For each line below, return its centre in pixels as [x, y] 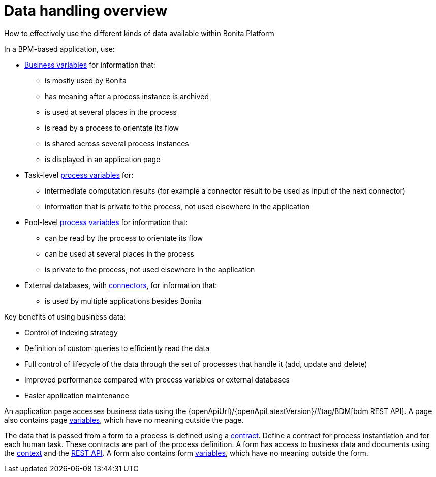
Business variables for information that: [90, 65]
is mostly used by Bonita [86, 80]
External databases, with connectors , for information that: [121, 285]
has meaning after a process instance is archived [127, 96]
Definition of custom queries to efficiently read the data [117, 348]
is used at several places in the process [111, 112]
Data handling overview [86, 11]
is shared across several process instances [117, 143]
